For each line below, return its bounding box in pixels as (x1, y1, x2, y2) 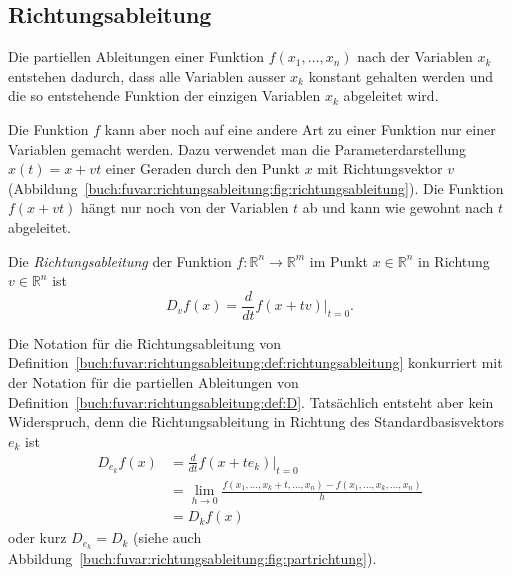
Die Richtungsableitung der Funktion (8, 250, 232, 271)
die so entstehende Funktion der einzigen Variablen (8, 85, 321, 106)
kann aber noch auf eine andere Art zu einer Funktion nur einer (104, 118, 496, 139)
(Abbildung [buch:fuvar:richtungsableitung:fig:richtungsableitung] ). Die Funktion (8, 177, 504, 198)
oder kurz (8, 527, 67, 548)
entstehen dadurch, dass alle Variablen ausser (8, 65, 286, 86)
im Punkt (309, 250, 368, 271)
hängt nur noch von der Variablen (81, 197, 289, 218)
